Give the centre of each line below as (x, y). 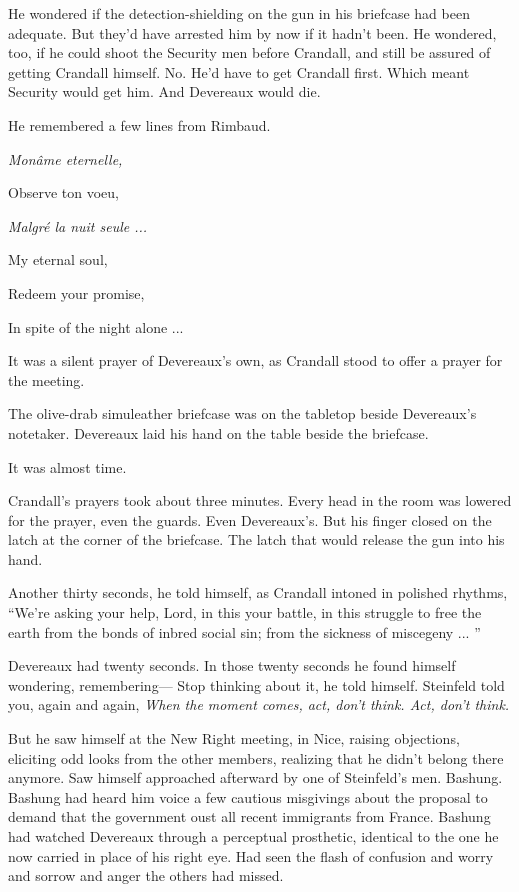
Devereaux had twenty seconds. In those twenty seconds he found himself (232, 665)
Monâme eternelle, (65, 158)
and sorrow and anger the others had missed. (146, 875)
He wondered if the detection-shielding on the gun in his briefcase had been (239, 13)
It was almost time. (67, 466)
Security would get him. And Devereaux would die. (164, 91)
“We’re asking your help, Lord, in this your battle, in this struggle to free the (245, 612)
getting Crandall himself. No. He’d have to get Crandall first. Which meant (239, 71)
